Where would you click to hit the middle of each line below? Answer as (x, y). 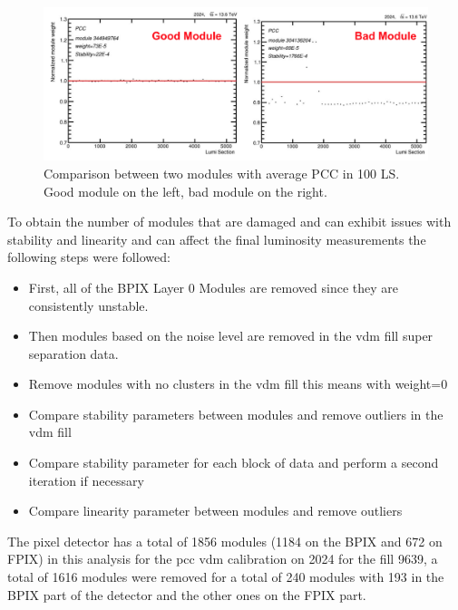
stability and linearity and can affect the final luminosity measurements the (217, 239)
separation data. (73, 353)
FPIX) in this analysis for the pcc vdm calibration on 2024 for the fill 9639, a (223, 559)
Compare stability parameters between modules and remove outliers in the (236, 414)
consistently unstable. (88, 305)
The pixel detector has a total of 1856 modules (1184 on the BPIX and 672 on (225, 541)
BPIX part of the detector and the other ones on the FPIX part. (187, 594)
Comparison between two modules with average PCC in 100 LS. (222, 173)
